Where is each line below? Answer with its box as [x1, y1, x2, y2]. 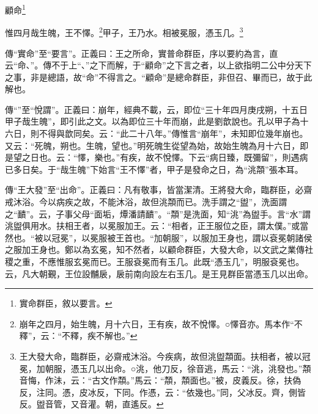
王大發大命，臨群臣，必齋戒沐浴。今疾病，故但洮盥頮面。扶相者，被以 [19, 349, 302, 362]
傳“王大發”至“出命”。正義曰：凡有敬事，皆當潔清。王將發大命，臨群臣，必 [5, 183, 304, 196]
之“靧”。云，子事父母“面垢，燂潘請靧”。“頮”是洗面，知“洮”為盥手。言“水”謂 [5, 207, 311, 220]
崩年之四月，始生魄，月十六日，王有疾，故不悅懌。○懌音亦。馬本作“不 [19, 317, 303, 330]
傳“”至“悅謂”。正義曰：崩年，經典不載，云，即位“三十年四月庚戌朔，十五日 [5, 103, 308, 115]
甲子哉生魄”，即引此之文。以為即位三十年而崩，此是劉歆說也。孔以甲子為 [5, 115, 300, 128]
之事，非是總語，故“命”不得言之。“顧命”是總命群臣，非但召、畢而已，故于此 [5, 70, 312, 83]
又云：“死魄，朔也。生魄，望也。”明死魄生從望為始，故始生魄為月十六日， [5, 139, 300, 151]
